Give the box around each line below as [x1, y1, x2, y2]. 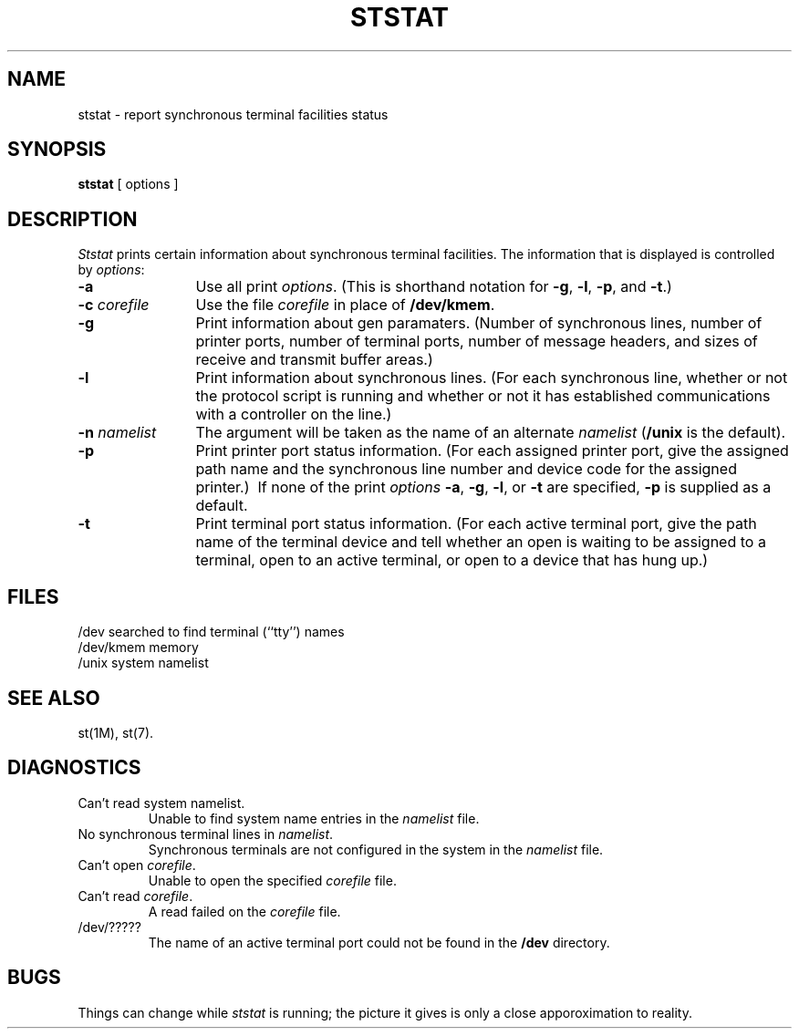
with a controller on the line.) [195, 405, 392, 424]
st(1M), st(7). [78, 724, 154, 741]
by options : [78, 262, 145, 278]
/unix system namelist [78, 655, 209, 671]
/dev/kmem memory [78, 639, 199, 656]
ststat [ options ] [78, 176, 179, 192]
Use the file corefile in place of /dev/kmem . [195, 295, 495, 315]
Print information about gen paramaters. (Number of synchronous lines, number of [195, 314, 763, 333]
